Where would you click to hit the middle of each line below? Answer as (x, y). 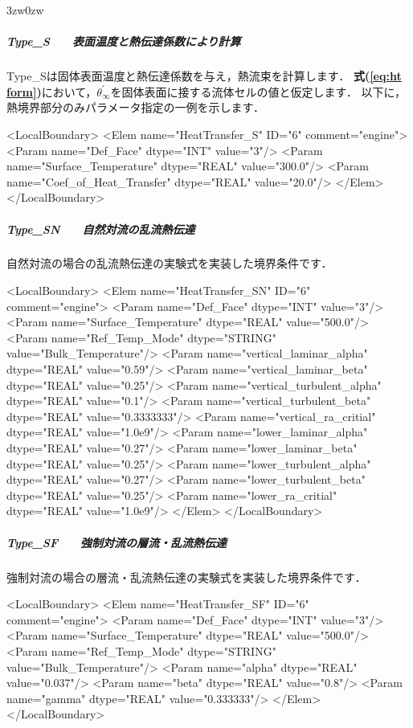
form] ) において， (52, 91)
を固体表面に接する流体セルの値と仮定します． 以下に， (258, 91)
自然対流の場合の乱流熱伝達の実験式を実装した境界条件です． (170, 263)
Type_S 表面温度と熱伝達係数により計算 (124, 41)
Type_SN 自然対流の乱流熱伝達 (101, 229)
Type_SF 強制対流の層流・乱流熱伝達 (117, 542)
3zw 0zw (25, 10)
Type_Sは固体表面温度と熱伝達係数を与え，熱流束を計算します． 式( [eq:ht (204, 76)
